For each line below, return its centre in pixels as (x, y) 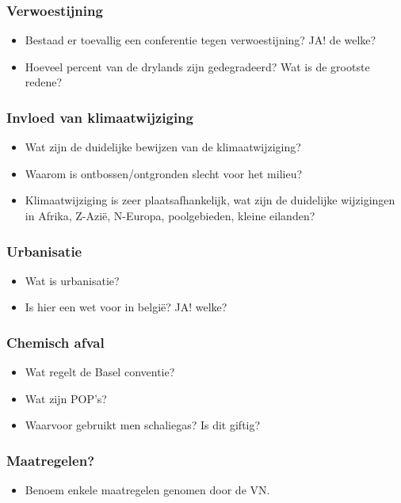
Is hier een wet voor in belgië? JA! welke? (126, 307)
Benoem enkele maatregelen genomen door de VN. (147, 490)
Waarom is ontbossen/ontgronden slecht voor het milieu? (164, 173)
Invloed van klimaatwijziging (100, 117)
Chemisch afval (55, 342)
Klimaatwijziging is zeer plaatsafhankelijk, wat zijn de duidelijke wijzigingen (210, 200)
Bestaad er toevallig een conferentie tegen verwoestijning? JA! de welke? (200, 40)
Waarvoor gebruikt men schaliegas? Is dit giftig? (143, 425)
